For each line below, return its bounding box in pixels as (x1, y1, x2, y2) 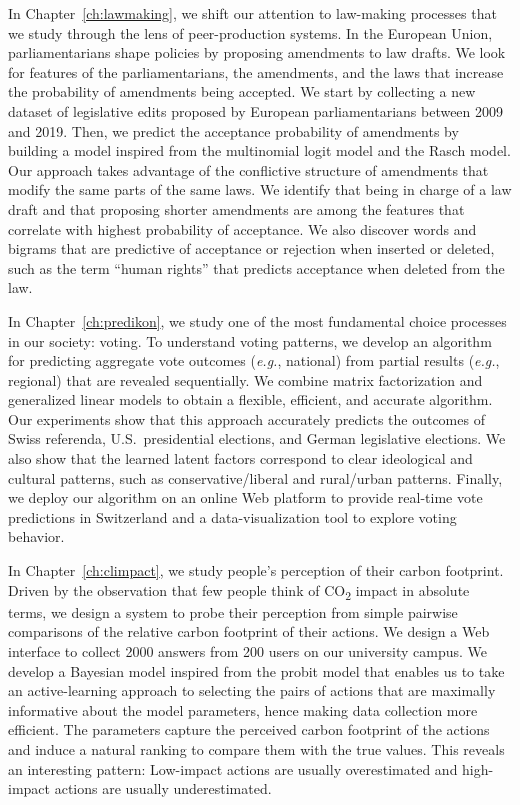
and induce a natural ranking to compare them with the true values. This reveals (8, 738, 505, 759)
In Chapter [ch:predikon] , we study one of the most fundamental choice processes (8, 310, 507, 331)
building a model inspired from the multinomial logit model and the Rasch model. (8, 140, 511, 161)
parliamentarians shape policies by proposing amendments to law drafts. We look (8, 42, 506, 63)
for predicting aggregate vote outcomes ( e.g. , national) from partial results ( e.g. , (8, 350, 500, 371)
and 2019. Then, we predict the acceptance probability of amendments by (8, 120, 459, 141)
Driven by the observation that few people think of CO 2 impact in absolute (8, 579, 470, 603)
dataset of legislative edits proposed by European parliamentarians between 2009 (8, 100, 504, 121)
